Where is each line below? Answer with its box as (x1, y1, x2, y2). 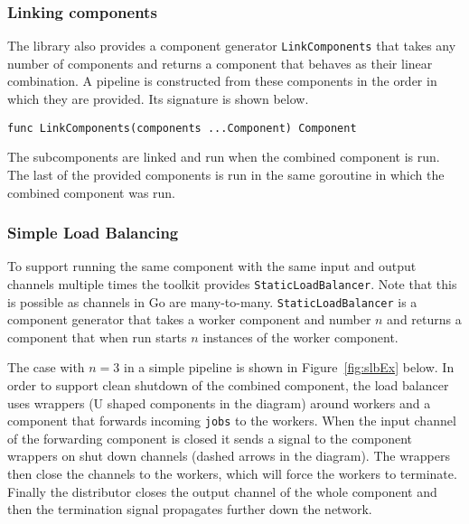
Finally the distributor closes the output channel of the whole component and (7, 482, 437, 501)
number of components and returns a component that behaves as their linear (7, 53, 433, 72)
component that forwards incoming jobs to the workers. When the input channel (7, 411, 456, 430)
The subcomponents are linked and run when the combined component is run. (7, 147, 440, 166)
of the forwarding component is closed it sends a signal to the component (7, 428, 413, 447)
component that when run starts (7, 327, 187, 346)
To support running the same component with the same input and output (7, 257, 417, 276)
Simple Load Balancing (7, 221, 179, 244)
